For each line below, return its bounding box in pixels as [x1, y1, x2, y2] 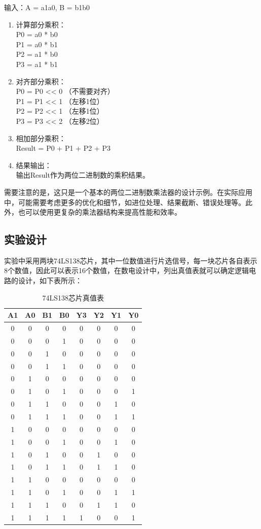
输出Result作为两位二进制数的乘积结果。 [16, 170, 150, 180]
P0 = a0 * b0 [16, 29, 58, 40]
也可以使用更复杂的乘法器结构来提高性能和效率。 [18, 207, 181, 217]
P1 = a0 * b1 [16, 39, 58, 49]
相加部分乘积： [16, 133, 66, 143]
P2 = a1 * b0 [16, 49, 58, 59]
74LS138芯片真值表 [42, 292, 104, 303]
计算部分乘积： [16, 19, 66, 29]
